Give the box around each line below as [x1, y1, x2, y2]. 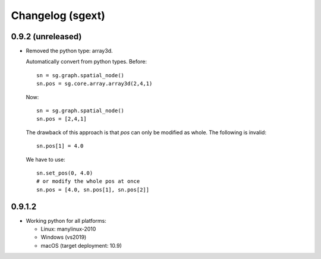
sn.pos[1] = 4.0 [36, 143, 84, 150]
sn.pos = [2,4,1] [36, 116, 87, 122]
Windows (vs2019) [40, 233, 87, 241]
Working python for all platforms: [26, 217, 107, 224]
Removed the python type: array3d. [26, 48, 113, 55]
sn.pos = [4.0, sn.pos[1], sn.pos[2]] [36, 186, 150, 193]
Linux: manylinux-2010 [40, 226, 96, 233]
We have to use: [26, 156, 65, 163]
